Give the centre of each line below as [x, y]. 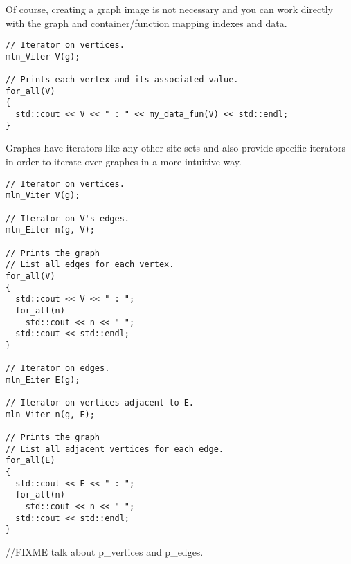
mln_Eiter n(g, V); [50, 230]
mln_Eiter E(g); [43, 380]
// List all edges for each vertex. [90, 265]
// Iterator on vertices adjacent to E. [100, 403]
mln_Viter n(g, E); [50, 414]
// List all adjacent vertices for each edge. [115, 449]
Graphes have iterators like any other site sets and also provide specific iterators [175, 148]
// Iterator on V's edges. [67, 218]
